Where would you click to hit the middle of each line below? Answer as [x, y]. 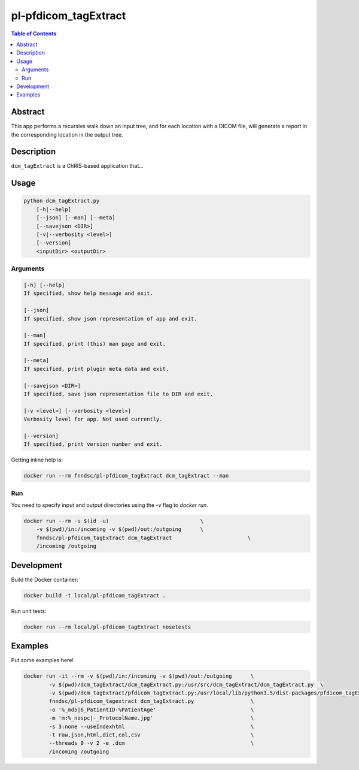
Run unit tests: [29, 611]
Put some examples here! [42, 660]
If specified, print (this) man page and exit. [95, 344]
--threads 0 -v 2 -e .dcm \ [151, 743]
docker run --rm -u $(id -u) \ [114, 521]
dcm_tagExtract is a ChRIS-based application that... [77, 166]
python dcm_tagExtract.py [62, 201]
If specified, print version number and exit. [93, 444]
